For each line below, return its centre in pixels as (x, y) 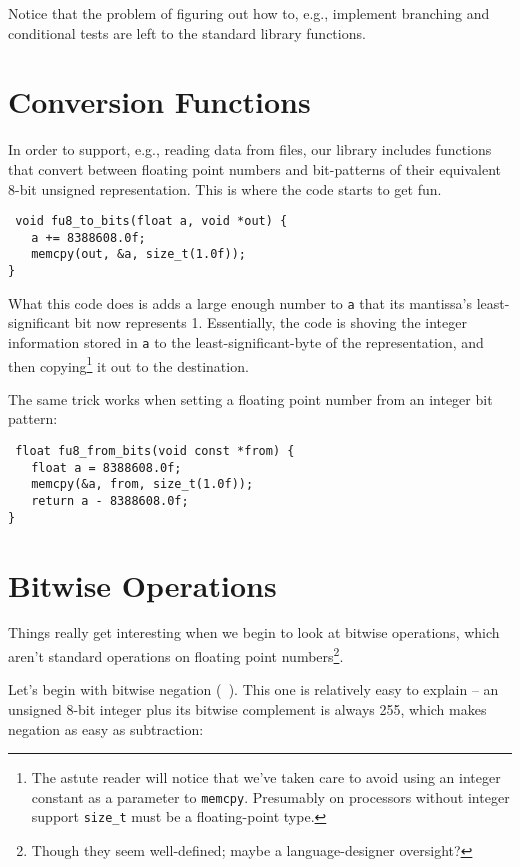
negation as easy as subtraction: (106, 728)
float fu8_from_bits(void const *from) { (155, 451)
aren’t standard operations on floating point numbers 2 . (176, 654)
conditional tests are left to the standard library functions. (187, 32)
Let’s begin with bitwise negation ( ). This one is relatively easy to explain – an (253, 689)
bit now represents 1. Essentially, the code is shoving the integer (270, 322)
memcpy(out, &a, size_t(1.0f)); (138, 254)
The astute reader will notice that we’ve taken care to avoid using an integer (266, 777)
